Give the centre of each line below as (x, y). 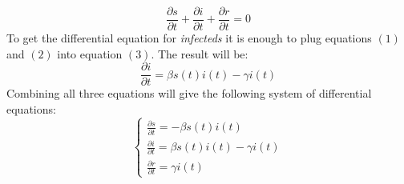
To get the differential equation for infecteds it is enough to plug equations (189, 38)
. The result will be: (200, 53)
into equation (90, 53)
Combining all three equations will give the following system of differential (189, 93)
